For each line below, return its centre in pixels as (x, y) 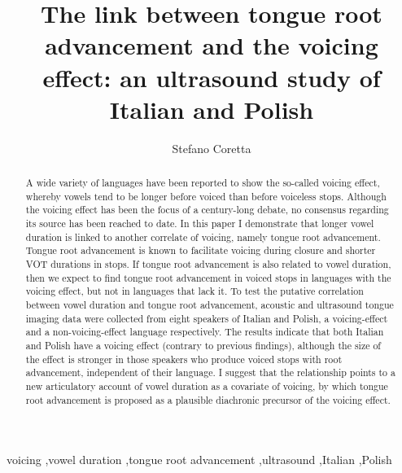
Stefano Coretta (212, 148)
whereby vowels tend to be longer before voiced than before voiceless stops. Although (206, 196)
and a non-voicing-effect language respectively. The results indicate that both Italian (205, 332)
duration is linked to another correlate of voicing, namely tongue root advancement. (203, 237)
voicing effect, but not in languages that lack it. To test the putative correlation (194, 291)
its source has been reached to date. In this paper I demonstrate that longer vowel (200, 223)
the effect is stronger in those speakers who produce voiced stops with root (184, 359)
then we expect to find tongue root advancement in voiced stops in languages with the (208, 277)
